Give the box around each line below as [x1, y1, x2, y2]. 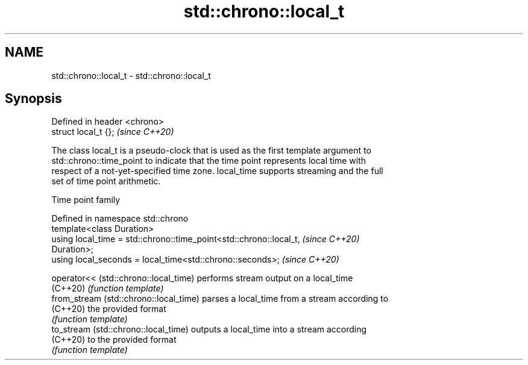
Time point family [51, 195, 121, 205]
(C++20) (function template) [51, 283, 164, 294]
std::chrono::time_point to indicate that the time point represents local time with [51, 155, 366, 166]
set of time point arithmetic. [51, 176, 161, 187]
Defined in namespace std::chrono [51, 213, 189, 224]
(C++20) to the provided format [51, 334, 177, 345]
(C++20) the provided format [51, 304, 166, 314]
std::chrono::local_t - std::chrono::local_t [51, 70, 211, 81]
